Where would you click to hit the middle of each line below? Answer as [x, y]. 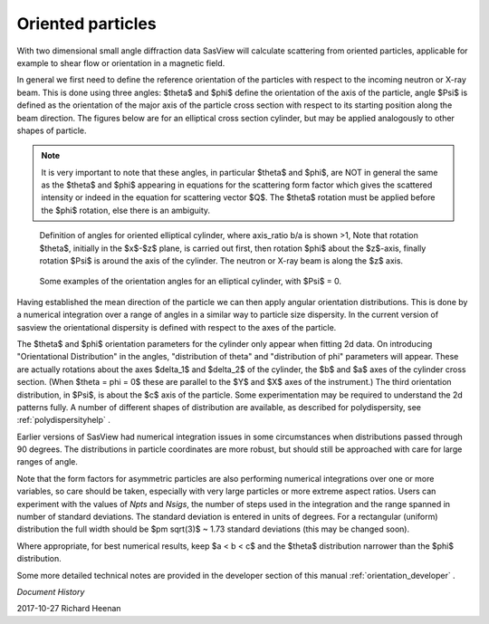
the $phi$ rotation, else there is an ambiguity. [126, 210]
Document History [51, 592]
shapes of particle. [52, 130]
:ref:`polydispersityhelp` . [63, 420]
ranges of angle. [48, 462]
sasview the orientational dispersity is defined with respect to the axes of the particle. [177, 327]
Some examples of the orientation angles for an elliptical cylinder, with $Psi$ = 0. [191, 282]
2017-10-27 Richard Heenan [69, 609]
